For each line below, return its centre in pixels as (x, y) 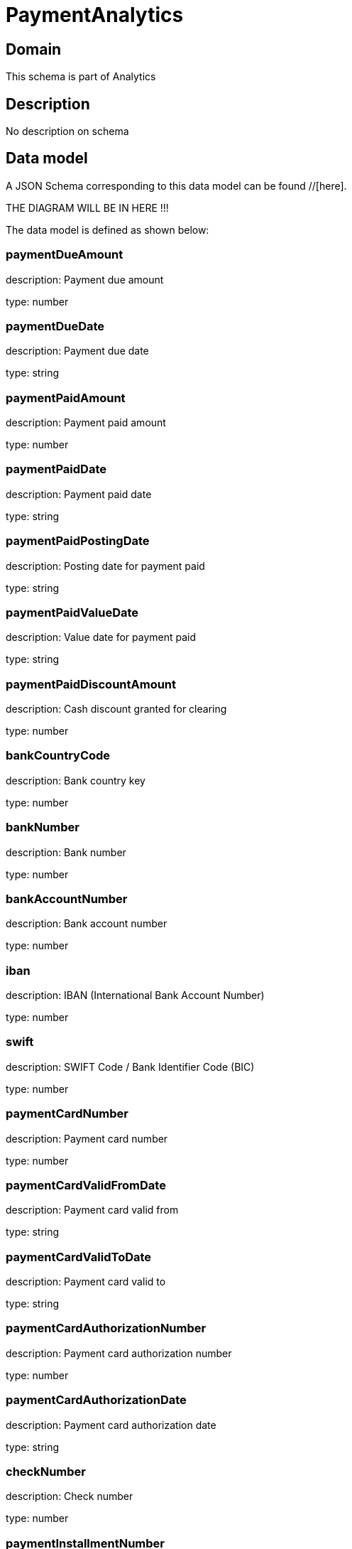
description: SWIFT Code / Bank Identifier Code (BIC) (130, 1067)
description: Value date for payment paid (101, 637)
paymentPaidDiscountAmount (91, 684)
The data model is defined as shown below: (108, 230)
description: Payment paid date (79, 494)
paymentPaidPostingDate (78, 541)
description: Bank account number (87, 924)
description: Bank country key (76, 780)
